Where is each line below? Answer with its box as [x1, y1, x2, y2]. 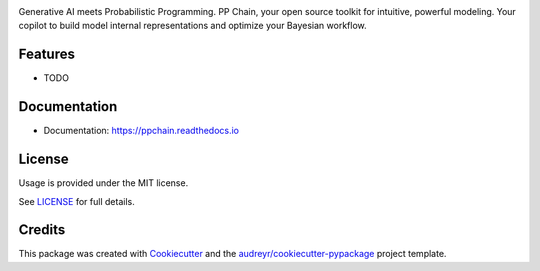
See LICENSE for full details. [18, 195, 135, 207]
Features [18, 46, 75, 63]
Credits [18, 221, 66, 239]
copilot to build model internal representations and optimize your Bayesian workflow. [18, 20, 367, 32]
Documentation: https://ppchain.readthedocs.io [43, 125, 240, 137]
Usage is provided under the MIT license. [18, 177, 189, 189]
